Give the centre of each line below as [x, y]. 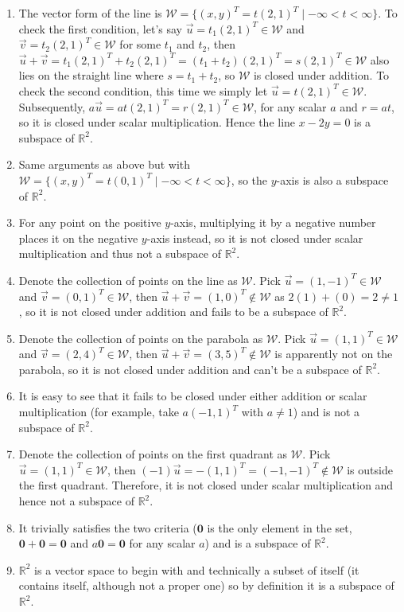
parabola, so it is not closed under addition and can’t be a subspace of [190, 369]
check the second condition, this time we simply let [143, 90]
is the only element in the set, [280, 527]
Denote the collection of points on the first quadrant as [153, 454]
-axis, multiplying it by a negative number [273, 222]
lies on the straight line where [91, 75]
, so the [249, 179]
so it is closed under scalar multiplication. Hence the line [157, 122]
